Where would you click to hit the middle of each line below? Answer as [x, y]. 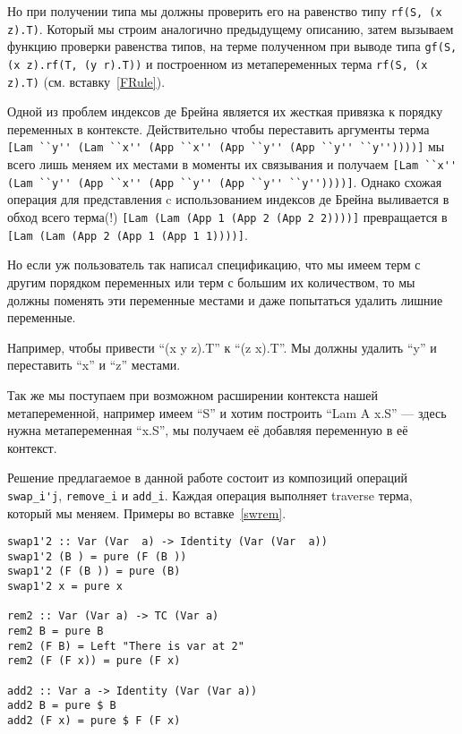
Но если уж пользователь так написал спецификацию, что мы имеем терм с [214, 265]
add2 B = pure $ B [62, 706]
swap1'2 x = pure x [65, 587]
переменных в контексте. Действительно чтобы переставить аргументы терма [218, 128]
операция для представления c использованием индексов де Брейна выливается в [228, 199]
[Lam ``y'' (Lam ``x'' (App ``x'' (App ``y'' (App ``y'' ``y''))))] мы [226, 146]
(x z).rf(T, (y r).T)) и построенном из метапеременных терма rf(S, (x [218, 63]
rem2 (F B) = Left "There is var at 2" [126, 646]
